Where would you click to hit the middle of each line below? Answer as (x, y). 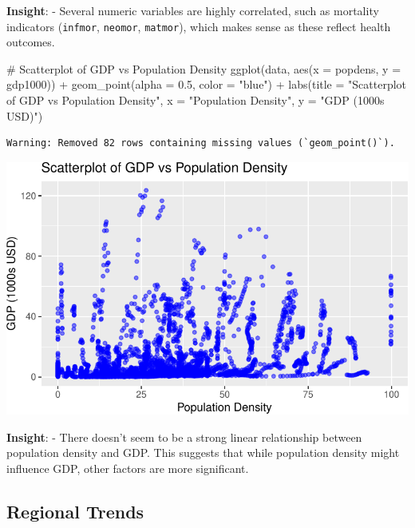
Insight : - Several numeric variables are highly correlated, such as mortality (193, 10)
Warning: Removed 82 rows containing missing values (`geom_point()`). (201, 143)
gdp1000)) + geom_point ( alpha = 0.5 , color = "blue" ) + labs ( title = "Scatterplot (207, 84)
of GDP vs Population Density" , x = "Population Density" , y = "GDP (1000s (196, 100)
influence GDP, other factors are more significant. (128, 468)
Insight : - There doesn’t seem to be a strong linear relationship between (184, 437)
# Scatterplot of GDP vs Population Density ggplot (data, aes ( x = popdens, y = (204, 68)
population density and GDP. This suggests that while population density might (203, 453)
